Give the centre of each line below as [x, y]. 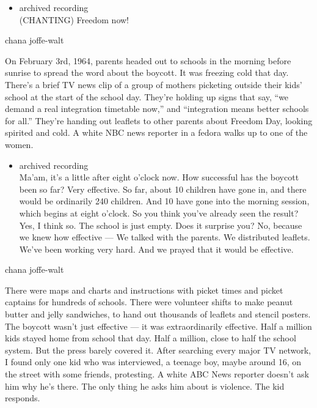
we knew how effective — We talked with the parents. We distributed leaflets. [165, 237]
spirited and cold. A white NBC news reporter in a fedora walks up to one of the [156, 132]
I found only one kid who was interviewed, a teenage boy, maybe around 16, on [153, 362]
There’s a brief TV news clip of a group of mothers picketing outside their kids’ [154, 84]
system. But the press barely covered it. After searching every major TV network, [158, 350]
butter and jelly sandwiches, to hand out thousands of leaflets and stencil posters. [158, 314]
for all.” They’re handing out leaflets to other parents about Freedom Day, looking [159, 120]
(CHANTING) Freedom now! [74, 19]
